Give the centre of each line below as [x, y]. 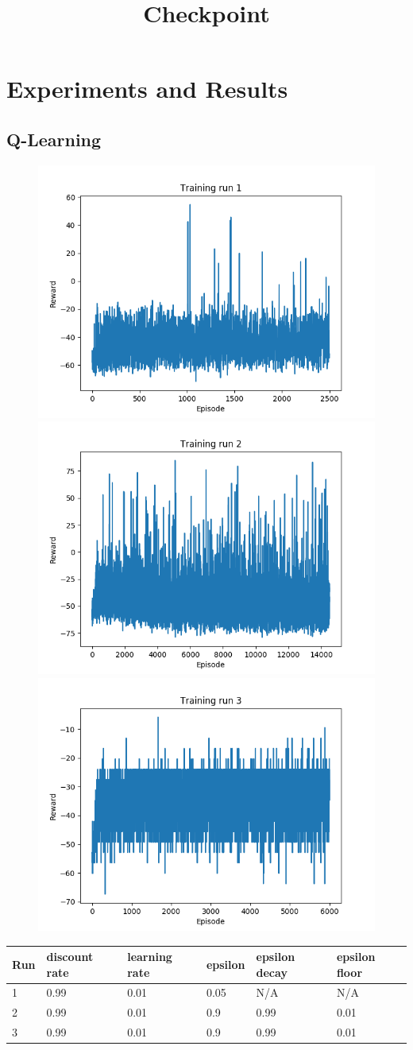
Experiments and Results [147, 89]
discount [70, 957]
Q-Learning [54, 139]
